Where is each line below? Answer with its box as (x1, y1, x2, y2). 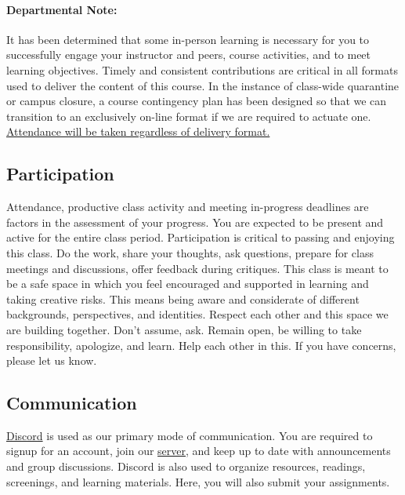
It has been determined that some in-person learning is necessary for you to (6, 31, 370, 47)
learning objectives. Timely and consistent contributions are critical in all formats (6, 61, 398, 78)
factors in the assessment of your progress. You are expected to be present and (6, 213, 384, 230)
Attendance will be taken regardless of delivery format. (6, 123, 270, 140)
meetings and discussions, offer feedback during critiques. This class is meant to (6, 260, 389, 276)
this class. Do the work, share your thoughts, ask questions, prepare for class (6, 244, 374, 260)
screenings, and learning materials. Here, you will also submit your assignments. (6, 473, 390, 490)
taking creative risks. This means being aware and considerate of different (6, 290, 360, 307)
